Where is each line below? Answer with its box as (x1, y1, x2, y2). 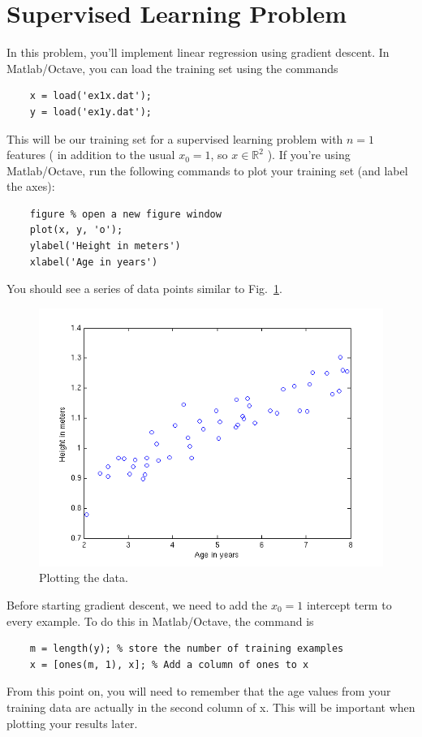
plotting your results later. (6, 714, 138, 731)
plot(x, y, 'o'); (29, 224, 123, 236)
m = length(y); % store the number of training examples (29, 643, 344, 655)
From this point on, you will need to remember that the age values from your (6, 683, 391, 700)
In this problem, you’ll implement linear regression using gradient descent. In (6, 44, 390, 61)
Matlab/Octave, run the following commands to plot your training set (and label (6, 162, 408, 179)
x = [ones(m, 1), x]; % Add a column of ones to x (29, 658, 309, 670)
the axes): (6, 178, 55, 195)
